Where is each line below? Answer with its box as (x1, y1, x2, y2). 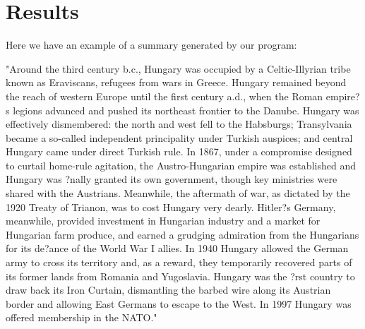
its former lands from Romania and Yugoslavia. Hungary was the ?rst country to (6, 268, 355, 283)
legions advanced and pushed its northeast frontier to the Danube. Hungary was (13, 102, 359, 117)
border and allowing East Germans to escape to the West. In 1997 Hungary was (6, 296, 352, 311)
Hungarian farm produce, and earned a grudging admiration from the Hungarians (6, 227, 359, 241)
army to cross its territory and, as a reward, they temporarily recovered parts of (6, 255, 352, 270)
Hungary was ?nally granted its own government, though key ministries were (6, 172, 337, 186)
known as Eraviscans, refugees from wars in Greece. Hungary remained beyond (6, 75, 347, 90)
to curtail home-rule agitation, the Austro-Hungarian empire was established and (6, 157, 356, 172)
